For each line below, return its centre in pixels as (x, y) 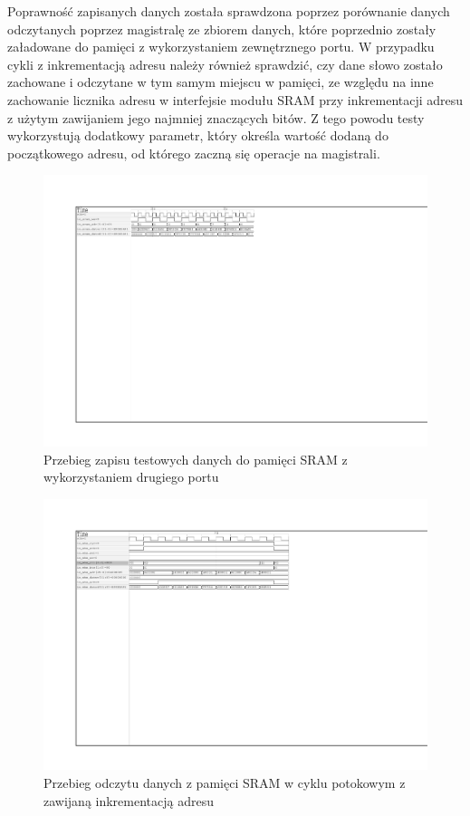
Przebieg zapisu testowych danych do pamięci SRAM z (196, 459)
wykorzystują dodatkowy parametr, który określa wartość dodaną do (198, 135)
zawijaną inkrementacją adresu (129, 800)
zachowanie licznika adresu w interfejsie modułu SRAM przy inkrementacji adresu (235, 99)
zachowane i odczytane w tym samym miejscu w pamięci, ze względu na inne (221, 82)
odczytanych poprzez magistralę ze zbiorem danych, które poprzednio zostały (222, 29)
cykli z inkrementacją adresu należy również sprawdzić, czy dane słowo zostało (225, 64)
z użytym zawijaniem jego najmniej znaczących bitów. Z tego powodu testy (216, 117)
